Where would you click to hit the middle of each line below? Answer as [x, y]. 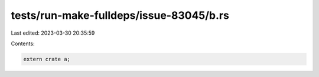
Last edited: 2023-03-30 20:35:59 [53, 33]
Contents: [23, 43]
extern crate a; [47, 59]
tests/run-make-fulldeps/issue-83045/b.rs [120, 15]
